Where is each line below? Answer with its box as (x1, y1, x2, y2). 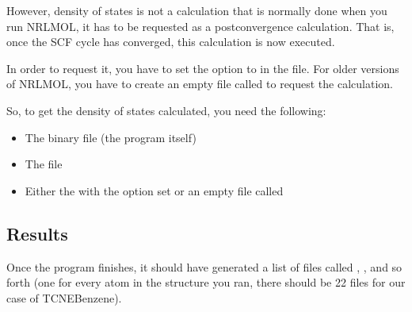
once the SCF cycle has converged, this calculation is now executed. (6, 33, 335, 50)
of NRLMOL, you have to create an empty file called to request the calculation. (6, 75, 393, 92)
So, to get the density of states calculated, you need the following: (6, 102, 326, 118)
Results (6, 221, 68, 245)
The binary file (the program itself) (25, 129, 196, 145)
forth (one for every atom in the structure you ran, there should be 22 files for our (6, 274, 406, 291)
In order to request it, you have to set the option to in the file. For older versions (6, 60, 399, 76)
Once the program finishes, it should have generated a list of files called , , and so (6, 258, 402, 275)
